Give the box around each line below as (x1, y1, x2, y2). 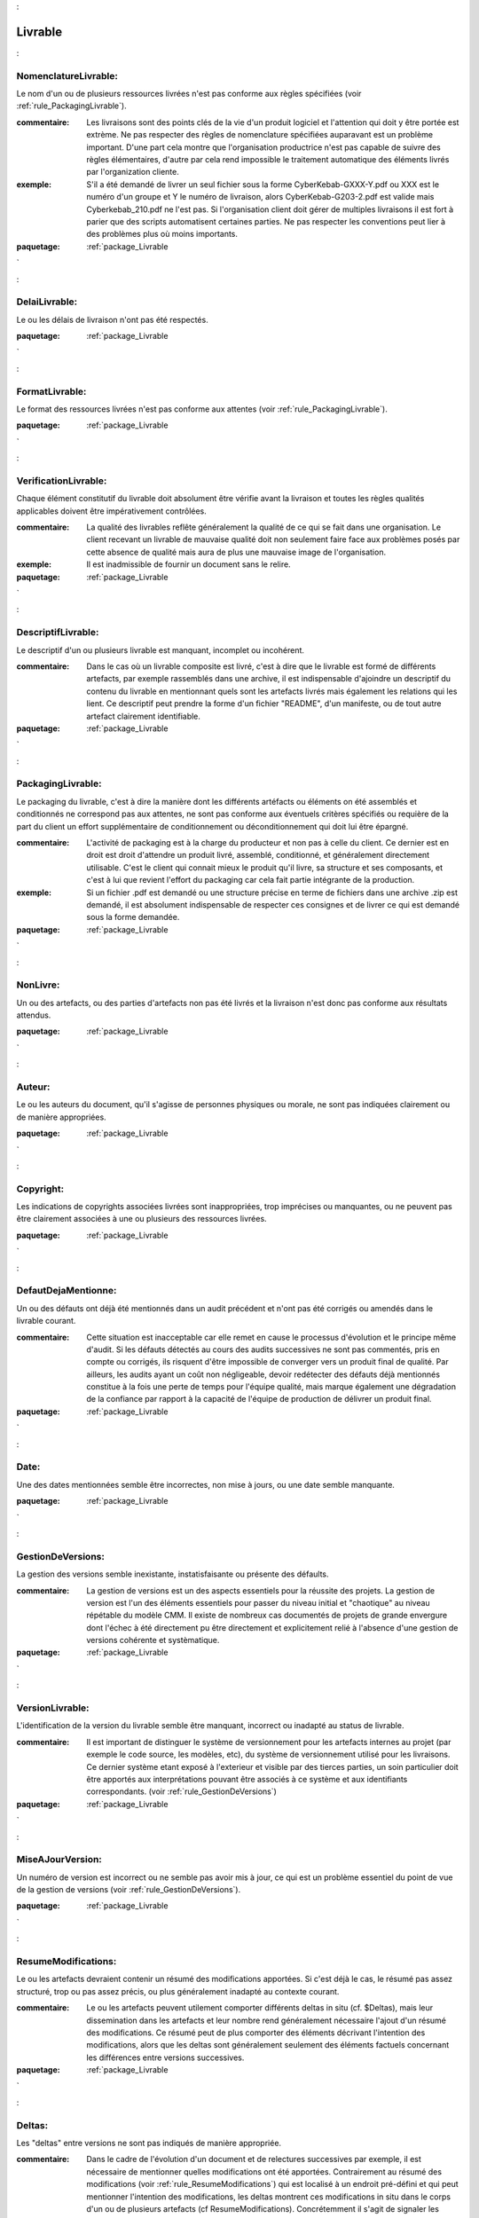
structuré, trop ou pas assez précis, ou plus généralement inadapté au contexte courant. (16, 1986, 340, 1996)
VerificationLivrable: (16, 475, 107, 487)
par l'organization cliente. (86, 167, 179, 177)
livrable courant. (16, 1316, 76, 1326)
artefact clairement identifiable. (86, 711, 201, 721)
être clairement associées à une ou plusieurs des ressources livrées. (16, 1214, 267, 1224)
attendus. (16, 1010, 51, 1020)
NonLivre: (16, 979, 60, 991)
